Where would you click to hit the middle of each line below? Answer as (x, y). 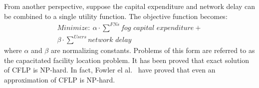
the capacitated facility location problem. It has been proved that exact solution (127, 60)
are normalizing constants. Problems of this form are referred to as (153, 50)
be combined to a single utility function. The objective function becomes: (116, 16)
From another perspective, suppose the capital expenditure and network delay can (130, 6)
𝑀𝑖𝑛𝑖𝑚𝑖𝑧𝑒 (73, 28)
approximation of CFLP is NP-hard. (60, 80)
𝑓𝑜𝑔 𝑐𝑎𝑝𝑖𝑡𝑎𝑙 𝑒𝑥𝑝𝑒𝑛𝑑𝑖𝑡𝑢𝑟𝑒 (157, 28)
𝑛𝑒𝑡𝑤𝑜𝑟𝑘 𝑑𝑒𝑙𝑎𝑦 (110, 40)
